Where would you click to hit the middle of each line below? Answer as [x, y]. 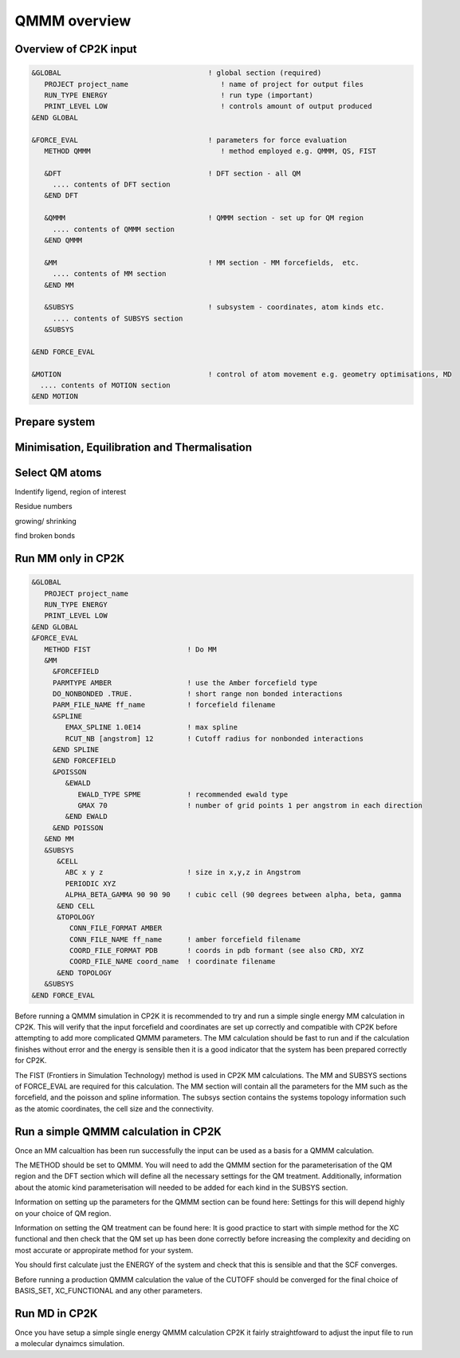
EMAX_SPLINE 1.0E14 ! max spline [151, 727]
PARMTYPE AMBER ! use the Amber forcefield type [185, 683]
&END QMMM [63, 240]
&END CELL [76, 906]
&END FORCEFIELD [84, 761]
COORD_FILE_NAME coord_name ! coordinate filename [172, 962]
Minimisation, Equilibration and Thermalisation [134, 447]
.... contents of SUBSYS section [118, 318]
